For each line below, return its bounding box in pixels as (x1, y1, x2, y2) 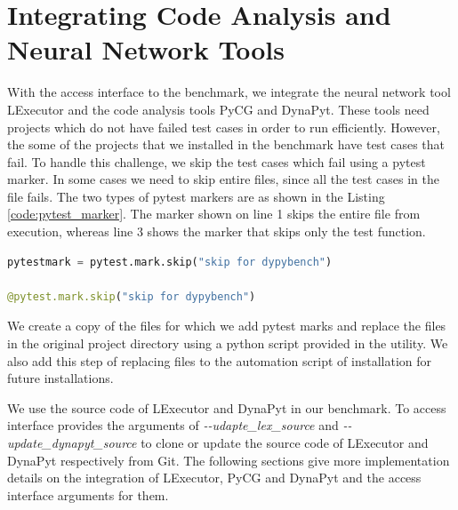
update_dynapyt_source (7, 434, 137, 451)
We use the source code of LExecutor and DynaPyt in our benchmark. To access (7, 398, 446, 417)
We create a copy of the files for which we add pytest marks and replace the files (7, 316, 446, 335)
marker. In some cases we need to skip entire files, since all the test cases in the (7, 170, 440, 188)
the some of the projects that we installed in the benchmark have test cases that (7, 135, 446, 154)
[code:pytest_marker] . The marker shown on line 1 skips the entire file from (7, 204, 421, 223)
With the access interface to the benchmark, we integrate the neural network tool (7, 83, 451, 101)
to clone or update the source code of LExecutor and (141, 434, 429, 451)
